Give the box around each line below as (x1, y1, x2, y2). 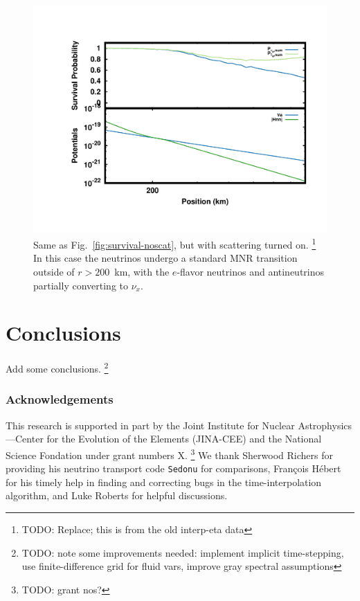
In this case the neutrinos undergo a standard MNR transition (33, 251, 298, 265)
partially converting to (33, 278, 128, 292)
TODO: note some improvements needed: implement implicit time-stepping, (21, 545, 344, 559)
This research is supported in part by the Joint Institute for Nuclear (6, 418, 295, 432)
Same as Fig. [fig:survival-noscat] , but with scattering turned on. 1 (33, 235, 316, 251)
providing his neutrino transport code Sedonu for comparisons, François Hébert (6, 461, 341, 476)
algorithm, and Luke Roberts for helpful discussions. (6, 488, 228, 503)
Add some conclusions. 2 (6, 359, 109, 375)
